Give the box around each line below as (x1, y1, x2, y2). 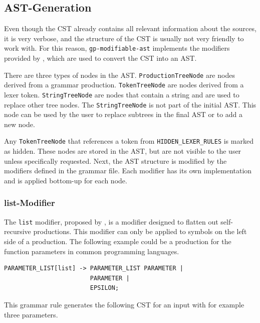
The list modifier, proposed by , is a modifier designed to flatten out (4, 216, 218, 227)
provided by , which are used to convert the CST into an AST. (4, 53, 197, 63)
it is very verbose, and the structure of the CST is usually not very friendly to (4, 33, 244, 43)
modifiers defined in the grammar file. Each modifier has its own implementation (4, 165, 252, 176)
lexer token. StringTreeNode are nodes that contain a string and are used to (4, 89, 239, 99)
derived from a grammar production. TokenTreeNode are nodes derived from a (4, 79, 244, 90)
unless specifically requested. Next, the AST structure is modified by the (4, 155, 227, 166)
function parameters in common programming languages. (4, 246, 179, 256)
